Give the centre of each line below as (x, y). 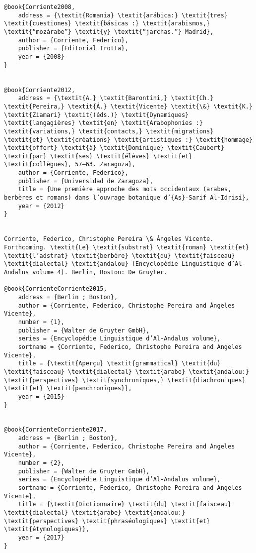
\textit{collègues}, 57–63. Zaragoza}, (70, 165)
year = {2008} (41, 56)
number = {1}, (41, 322)
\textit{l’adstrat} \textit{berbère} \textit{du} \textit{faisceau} (120, 256)
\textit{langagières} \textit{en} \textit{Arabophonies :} (103, 123)
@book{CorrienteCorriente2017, (56, 430)
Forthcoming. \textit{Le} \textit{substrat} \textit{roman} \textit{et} (127, 248)
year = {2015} (41, 396)
